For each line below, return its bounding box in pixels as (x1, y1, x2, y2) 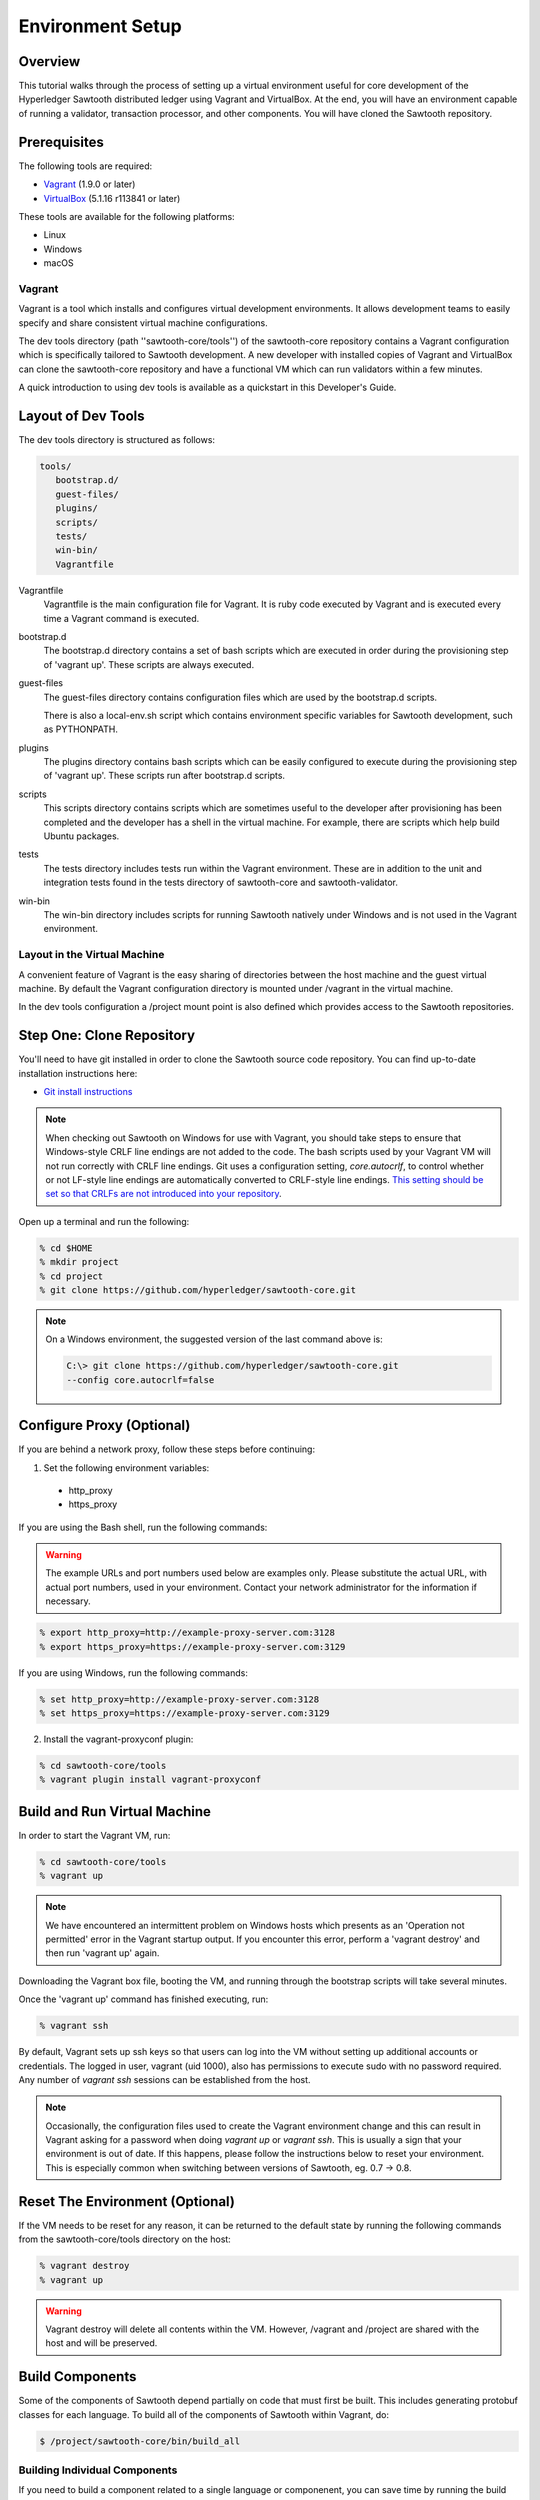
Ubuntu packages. (43, 830, 120, 842)
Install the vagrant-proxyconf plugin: (43, 1733, 194, 1745)
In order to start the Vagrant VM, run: (18, 1829, 171, 1841)
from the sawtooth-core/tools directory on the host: (18, 2233, 232, 2245)
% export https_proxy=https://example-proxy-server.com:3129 (39, 1641, 346, 1652)
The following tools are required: (18, 160, 153, 172)
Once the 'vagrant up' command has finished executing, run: (18, 1993, 269, 2005)
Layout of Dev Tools (18, 408, 145, 424)
